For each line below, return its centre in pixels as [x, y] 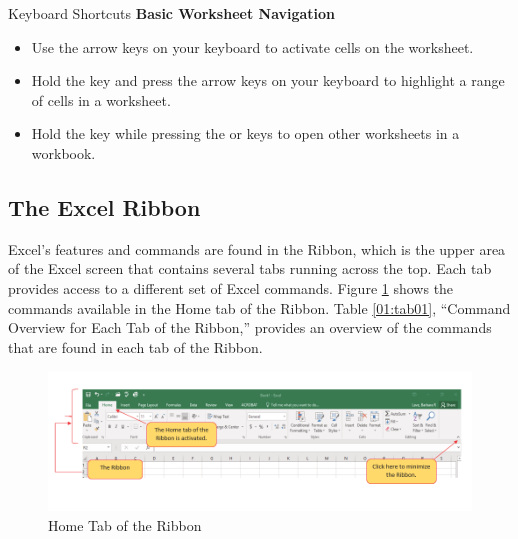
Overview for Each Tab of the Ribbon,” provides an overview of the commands [250, 327]
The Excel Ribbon [104, 206]
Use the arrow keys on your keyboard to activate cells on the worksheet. [252, 46]
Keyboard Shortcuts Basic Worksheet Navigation [172, 13]
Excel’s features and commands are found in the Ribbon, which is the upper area [257, 248]
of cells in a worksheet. [101, 99]
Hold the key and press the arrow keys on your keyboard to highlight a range [268, 80]
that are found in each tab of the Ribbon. [135, 346]
